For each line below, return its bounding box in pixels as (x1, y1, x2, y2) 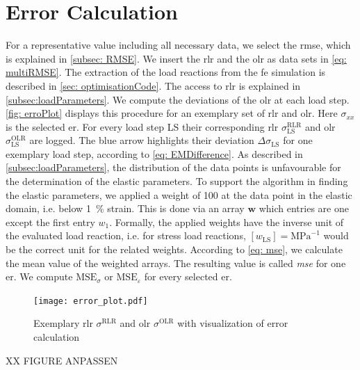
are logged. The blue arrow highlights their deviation (29, 133, 254, 147)
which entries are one (259, 201, 349, 216)
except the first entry (6, 214, 95, 229)
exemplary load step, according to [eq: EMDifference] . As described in (6, 146, 303, 161)
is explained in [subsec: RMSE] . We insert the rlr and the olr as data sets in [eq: (6, 51, 347, 65)
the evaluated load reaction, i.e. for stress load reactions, (6, 228, 246, 243)
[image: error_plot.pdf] (33, 296, 148, 306)
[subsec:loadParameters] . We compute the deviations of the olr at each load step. (6, 92, 350, 106)
